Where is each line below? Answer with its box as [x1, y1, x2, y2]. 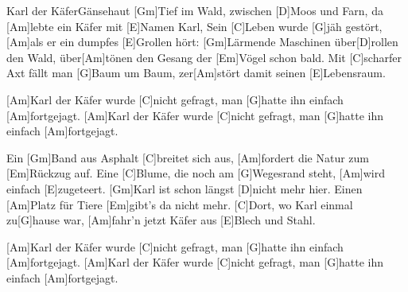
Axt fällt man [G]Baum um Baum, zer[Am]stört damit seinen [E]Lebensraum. [6, 64, 386, 81]
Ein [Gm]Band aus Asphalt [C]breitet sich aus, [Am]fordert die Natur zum [6, 149, 369, 165]
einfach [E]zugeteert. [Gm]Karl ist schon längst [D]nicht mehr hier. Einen [6, 180, 363, 197]
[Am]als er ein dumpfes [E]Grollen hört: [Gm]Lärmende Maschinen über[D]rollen [6, 33, 398, 50]
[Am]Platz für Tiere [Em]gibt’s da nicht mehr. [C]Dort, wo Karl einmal [6, 196, 353, 212]
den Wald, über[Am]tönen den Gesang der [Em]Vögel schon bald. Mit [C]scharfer [6, 49, 402, 65]
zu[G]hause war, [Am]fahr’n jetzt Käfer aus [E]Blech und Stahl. [6, 212, 316, 228]
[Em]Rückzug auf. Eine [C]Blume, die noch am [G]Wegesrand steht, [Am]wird [6, 165, 385, 181]
